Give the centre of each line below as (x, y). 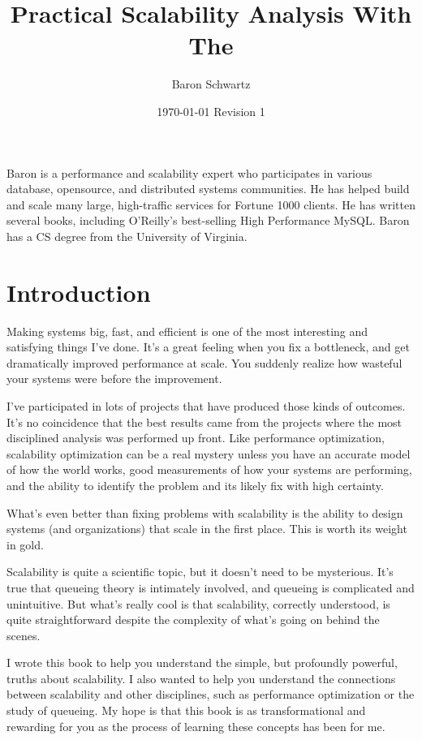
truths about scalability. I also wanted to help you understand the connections (201, 678)
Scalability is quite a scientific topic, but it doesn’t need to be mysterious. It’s (200, 572)
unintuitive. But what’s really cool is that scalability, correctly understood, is (198, 603)
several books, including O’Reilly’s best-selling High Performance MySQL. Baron (208, 220)
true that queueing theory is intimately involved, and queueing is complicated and (211, 587)
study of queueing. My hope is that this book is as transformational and (186, 710)
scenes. (24, 635)
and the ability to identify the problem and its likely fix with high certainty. (195, 485)
